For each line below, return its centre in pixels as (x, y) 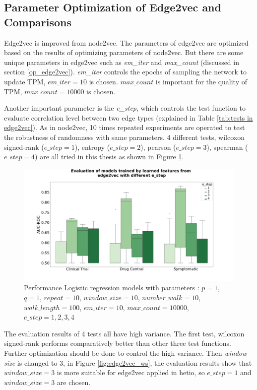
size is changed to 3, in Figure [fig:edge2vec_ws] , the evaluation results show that (128, 362)
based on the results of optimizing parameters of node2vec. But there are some (124, 52)
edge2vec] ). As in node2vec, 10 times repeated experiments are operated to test (125, 127)
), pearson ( (158, 147)
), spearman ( (227, 147)
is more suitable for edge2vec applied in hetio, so (131, 372)
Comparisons (38, 22)
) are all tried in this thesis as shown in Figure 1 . (109, 157)
